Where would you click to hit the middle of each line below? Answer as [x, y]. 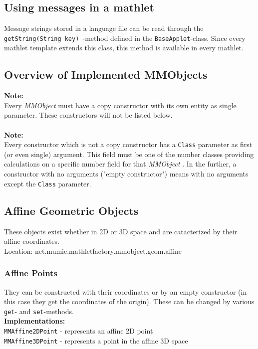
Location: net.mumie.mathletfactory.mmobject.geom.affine [93, 251]
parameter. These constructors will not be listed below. [88, 115]
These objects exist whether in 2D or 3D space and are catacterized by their [121, 231]
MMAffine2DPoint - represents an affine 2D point [79, 330]
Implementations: [35, 321]
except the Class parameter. [48, 183]
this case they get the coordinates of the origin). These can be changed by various [129, 301]
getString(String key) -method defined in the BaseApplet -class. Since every [125, 38]
